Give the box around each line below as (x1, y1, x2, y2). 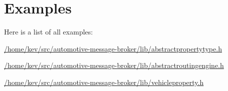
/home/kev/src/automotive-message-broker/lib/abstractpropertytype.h (4, 43, 222, 53)
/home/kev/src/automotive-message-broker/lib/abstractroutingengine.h (4, 60, 224, 70)
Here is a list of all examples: (4, 26, 93, 37)
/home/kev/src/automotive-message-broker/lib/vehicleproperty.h (4, 76, 204, 87)
